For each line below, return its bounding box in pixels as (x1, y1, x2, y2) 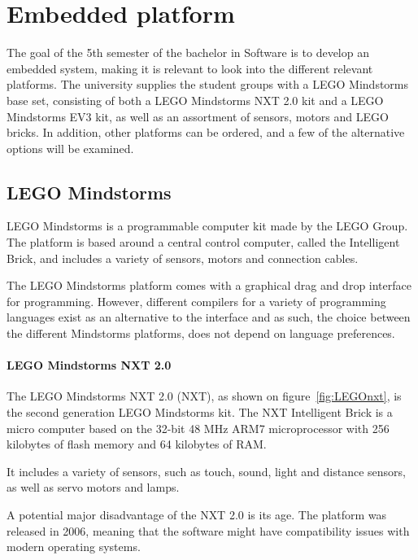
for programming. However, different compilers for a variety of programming (7, 292, 386, 309)
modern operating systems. (7, 538, 141, 555)
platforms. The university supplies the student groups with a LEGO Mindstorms (7, 76, 409, 93)
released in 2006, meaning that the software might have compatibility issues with (7, 522, 410, 539)
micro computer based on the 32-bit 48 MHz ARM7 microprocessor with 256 (7, 419, 390, 436)
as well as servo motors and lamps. (7, 479, 180, 496)
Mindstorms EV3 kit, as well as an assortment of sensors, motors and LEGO (7, 107, 389, 125)
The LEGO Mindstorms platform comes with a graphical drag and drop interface (7, 277, 411, 294)
